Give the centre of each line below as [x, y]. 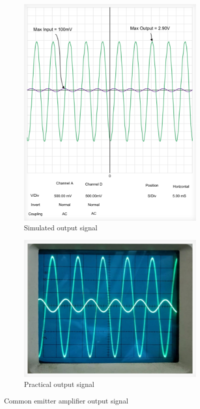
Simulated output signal [61, 228]
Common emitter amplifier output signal [66, 401]
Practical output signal [59, 384]
